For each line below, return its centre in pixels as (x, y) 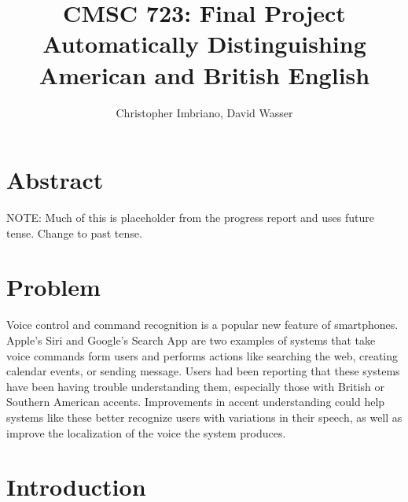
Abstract (55, 180)
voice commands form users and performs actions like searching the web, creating (202, 355)
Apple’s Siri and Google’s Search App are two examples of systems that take (191, 340)
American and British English (204, 74)
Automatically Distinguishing (204, 44)
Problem (53, 287)
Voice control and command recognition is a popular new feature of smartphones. (202, 325)
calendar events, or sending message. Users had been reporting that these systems (203, 371)
